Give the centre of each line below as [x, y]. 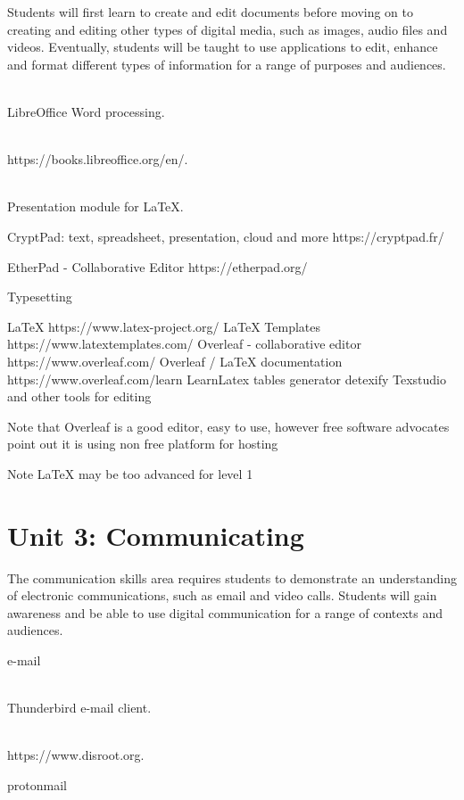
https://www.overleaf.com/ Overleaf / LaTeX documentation [175, 361]
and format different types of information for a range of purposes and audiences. [227, 64]
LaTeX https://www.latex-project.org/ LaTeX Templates [164, 326]
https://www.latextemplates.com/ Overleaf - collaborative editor [184, 344]
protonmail [37, 784]
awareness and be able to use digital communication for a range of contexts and [225, 612]
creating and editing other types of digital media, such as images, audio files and [228, 29]
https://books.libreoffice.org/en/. [98, 159]
